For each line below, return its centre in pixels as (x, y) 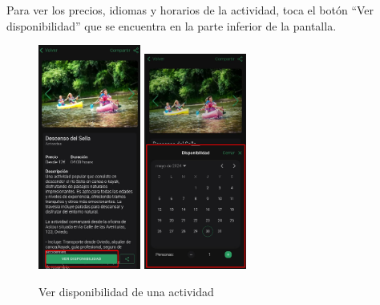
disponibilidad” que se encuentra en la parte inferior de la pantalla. (172, 25)
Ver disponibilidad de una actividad (126, 292)
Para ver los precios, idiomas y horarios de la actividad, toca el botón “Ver (190, 10)
